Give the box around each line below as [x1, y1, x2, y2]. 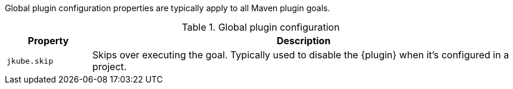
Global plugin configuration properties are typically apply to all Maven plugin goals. [5, 3, 330, 13]
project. [92, 61, 127, 72]
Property [27, 35, 69, 47]
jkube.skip [7, 56, 54, 65]
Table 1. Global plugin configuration [182, 21, 340, 33]
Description [276, 35, 331, 47]
